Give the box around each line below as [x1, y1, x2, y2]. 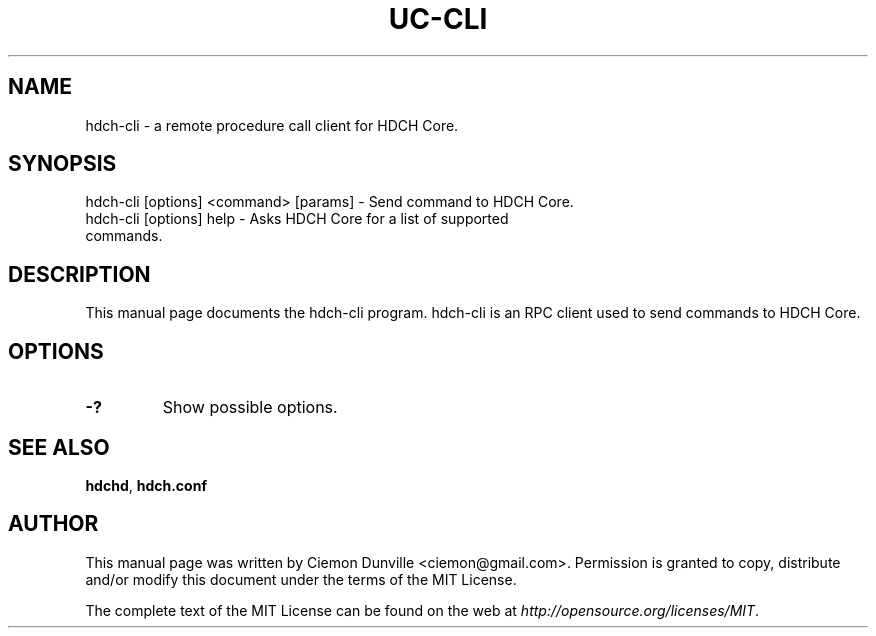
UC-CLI [388, 2, 488, 36]
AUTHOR [8, 511, 99, 537]
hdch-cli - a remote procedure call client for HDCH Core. [85, 116, 459, 134]
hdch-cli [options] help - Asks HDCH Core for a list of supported [85, 210, 509, 228]
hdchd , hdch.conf [85, 476, 207, 494]
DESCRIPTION [8, 261, 151, 287]
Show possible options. [162, 397, 338, 418]
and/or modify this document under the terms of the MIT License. [85, 570, 517, 588]
